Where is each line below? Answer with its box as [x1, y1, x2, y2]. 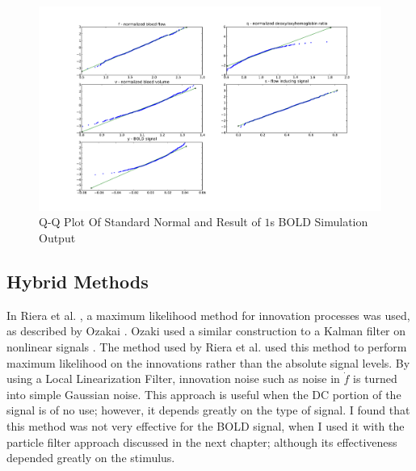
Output [39, 229, 76, 246]
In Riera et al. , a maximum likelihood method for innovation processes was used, [6, 306, 410, 323]
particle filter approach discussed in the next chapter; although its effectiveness [6, 433, 397, 450]
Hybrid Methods [6, 268, 149, 293]
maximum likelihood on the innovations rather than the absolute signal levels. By [6, 354, 410, 371]
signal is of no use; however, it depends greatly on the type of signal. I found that [6, 402, 410, 418]
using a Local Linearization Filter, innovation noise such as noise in [6, 370, 340, 387]
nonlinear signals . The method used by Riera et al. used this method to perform [6, 338, 407, 355]
